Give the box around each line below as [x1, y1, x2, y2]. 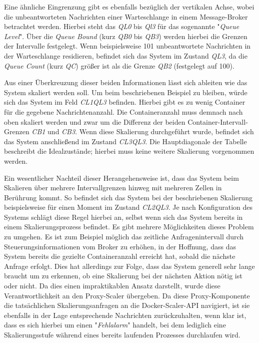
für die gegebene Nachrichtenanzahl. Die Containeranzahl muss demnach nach [4, 106, 243, 117]
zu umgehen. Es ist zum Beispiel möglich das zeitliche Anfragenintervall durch [4, 231, 244, 242]
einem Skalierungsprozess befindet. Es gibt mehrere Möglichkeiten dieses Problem [4, 221, 254, 232]
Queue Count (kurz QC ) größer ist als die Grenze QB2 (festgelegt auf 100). [4, 60, 234, 71]
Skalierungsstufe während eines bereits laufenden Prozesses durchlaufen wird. [4, 329, 240, 339]
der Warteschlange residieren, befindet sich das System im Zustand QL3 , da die [4, 50, 247, 61]
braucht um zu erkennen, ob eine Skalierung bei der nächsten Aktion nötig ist [4, 270, 242, 281]
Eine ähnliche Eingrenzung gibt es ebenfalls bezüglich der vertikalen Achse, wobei [4, 2, 254, 12]
